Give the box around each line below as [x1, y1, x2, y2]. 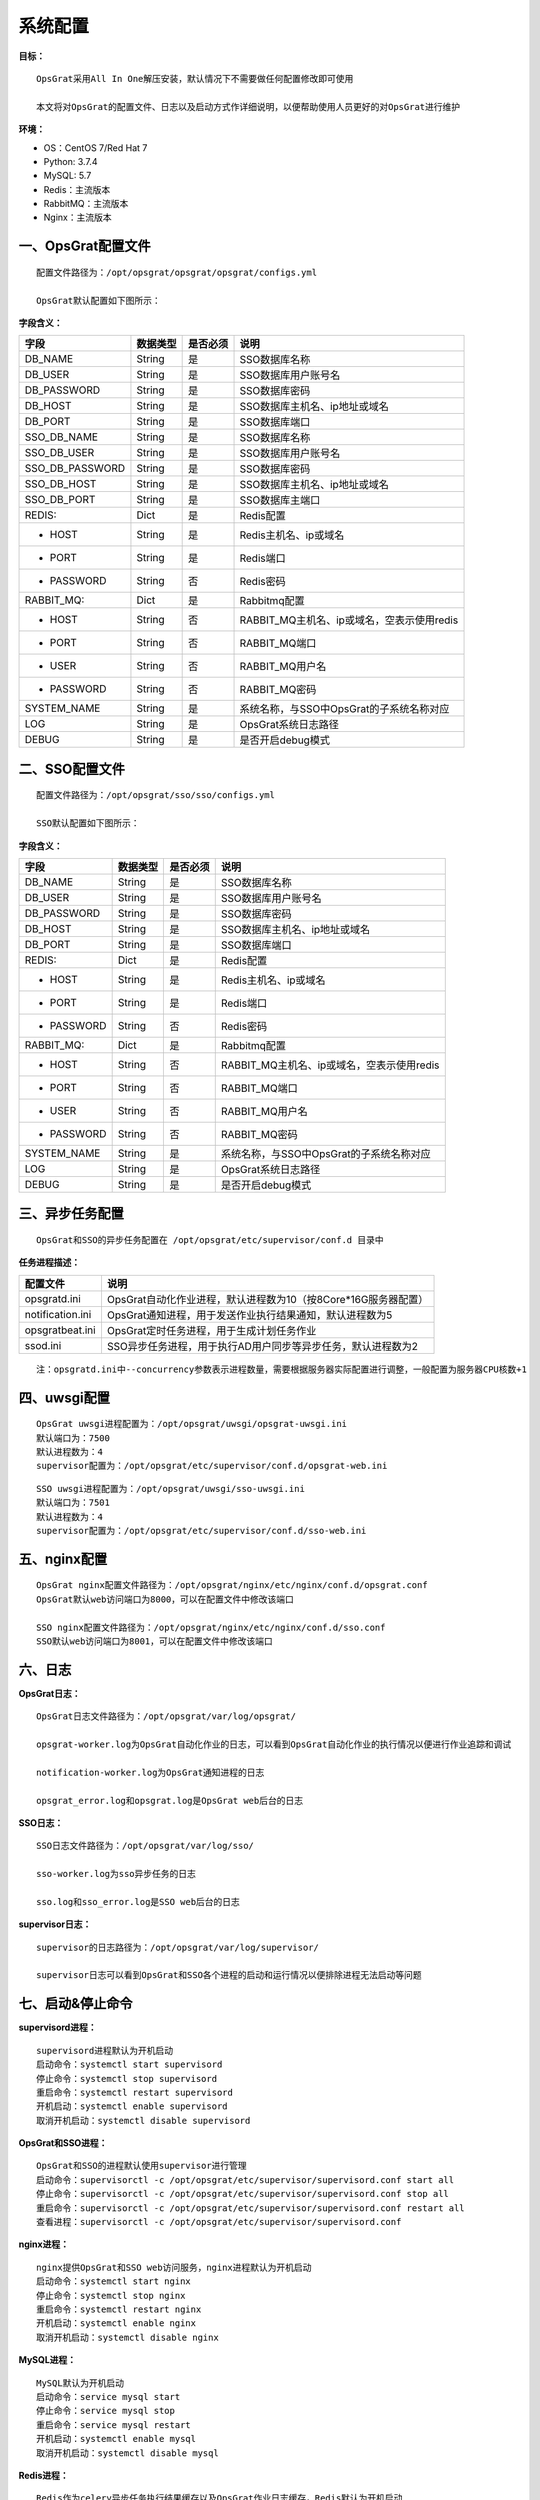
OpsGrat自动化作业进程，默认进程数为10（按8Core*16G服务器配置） [106, 1292, 429, 1306]
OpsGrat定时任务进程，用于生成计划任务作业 [106, 1323, 317, 1337]
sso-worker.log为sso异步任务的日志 [36, 1868, 197, 1880]
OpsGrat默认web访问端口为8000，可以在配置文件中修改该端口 [36, 1593, 295, 1605]
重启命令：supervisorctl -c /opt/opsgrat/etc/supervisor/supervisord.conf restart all [36, 2202, 465, 2214]
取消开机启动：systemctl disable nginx [36, 2331, 219, 2343]
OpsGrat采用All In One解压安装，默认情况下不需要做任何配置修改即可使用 [36, 73, 354, 84]
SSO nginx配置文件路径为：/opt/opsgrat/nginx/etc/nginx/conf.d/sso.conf [36, 1621, 386, 1633]
